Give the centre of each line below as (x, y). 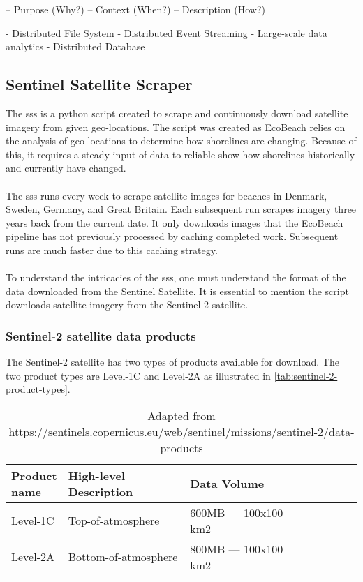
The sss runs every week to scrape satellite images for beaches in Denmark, (166, 195)
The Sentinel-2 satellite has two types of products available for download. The (172, 362)
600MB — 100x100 (237, 512)
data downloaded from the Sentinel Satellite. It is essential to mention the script (177, 291)
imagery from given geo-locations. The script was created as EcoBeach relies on (176, 127)
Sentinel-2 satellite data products (101, 335)
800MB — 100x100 (237, 549)
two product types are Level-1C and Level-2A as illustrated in (138, 375)
